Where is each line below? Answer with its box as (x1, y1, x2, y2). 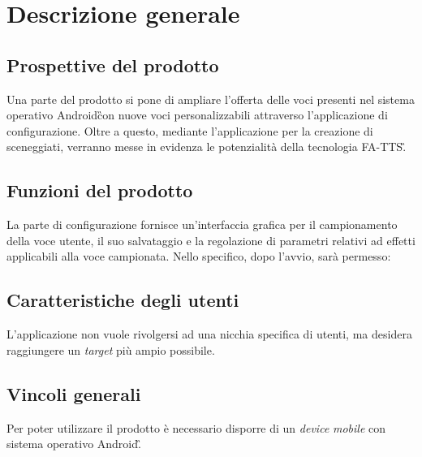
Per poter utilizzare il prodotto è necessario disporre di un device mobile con (6, 419, 386, 436)
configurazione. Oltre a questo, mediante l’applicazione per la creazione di (6, 122, 373, 139)
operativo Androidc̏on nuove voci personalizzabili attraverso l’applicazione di (6, 106, 388, 123)
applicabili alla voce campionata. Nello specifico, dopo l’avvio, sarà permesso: (6, 248, 391, 265)
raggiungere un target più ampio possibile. (6, 341, 215, 358)
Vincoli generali (6, 381, 141, 406)
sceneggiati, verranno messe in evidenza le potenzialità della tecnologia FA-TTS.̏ (6, 138, 407, 155)
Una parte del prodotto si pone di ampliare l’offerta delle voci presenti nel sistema (6, 90, 415, 107)
